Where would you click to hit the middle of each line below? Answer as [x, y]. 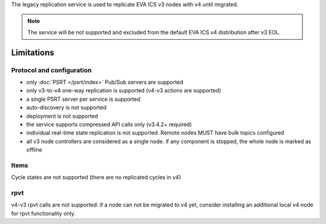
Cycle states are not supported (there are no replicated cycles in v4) [96, 178]
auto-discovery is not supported [66, 107]
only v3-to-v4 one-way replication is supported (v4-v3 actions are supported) [124, 91]
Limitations [33, 52]
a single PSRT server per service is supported [83, 99]
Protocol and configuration [51, 70]
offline [34, 150]
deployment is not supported [62, 116]
